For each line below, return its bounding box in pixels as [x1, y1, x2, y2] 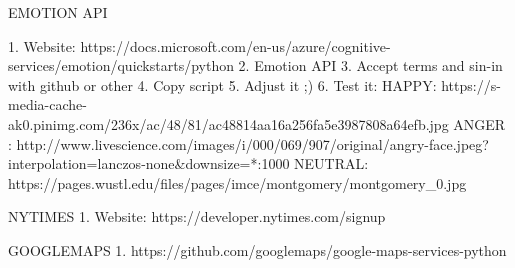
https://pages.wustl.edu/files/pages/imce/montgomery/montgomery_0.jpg [8, 172, 467, 193]
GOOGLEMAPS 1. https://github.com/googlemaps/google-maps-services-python [8, 239, 507, 260]
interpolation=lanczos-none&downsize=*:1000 [8, 153, 290, 174]
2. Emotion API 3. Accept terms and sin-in [238, 55, 503, 76]
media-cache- [8, 94, 87, 115]
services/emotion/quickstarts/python [8, 55, 234, 76]
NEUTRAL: [294, 153, 369, 174]
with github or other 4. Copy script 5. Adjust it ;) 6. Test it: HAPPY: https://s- [8, 74, 501, 95]
